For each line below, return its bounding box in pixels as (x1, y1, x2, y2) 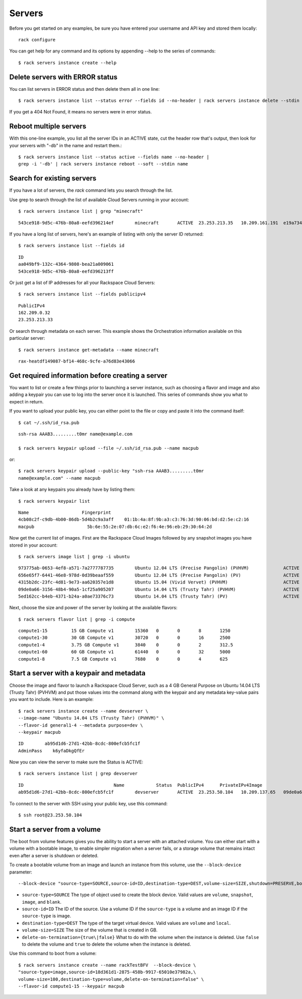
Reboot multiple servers (9, 122, 87, 131)
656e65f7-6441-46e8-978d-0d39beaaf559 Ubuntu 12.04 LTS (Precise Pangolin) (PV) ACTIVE (18, 572, 299, 578)
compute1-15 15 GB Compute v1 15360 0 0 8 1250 (18, 628, 231, 634)
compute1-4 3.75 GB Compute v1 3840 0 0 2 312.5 (18, 642, 234, 648)
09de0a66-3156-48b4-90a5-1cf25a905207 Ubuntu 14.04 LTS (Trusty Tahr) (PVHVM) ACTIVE (18, 586, 299, 592)
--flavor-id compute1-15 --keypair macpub (18, 983, 125, 989)
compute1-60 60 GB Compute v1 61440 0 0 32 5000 (18, 649, 231, 655)
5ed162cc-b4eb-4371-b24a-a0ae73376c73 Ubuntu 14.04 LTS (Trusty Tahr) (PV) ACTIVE (18, 593, 299, 599)
